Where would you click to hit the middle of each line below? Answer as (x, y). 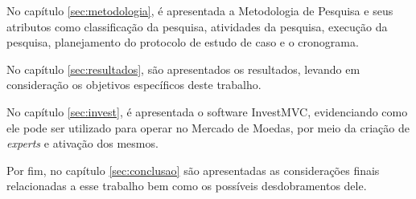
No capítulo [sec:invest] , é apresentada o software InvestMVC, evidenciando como (207, 111)
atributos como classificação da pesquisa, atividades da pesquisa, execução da (197, 26)
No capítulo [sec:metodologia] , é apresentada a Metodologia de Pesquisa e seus (200, 10)
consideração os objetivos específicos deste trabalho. (134, 85)
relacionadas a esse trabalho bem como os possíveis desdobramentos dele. (187, 186)
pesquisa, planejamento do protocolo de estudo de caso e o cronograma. (183, 42)
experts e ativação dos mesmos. (82, 143)
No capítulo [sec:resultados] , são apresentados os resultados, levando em (183, 69)
